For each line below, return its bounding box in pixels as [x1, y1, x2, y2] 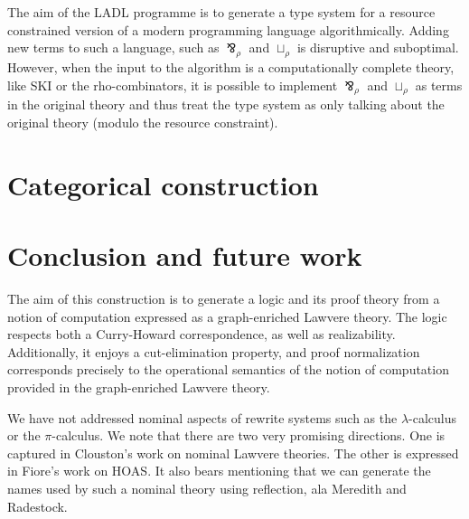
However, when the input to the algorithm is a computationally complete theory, [7, 57, 455, 76]
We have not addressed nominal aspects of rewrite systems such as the [7, 408, 398, 427]
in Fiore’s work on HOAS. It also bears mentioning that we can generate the [7, 461, 431, 480]
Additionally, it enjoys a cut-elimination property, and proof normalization [7, 342, 420, 361]
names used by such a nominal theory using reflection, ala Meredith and [7, 479, 407, 497]
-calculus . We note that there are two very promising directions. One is [52, 426, 446, 445]
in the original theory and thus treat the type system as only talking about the [7, 95, 445, 114]
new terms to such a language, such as [7, 38, 220, 57]
